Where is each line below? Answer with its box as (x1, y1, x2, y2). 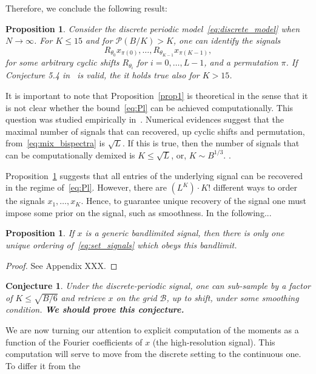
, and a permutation (204, 56, 278, 69)
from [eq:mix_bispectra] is (5, 137, 105, 149)
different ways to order (213, 181, 298, 194)
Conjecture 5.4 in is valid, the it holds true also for (5, 69, 200, 81)
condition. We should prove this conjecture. (5, 303, 184, 316)
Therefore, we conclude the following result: (5, 2, 167, 14)
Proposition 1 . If (5, 226, 75, 239)
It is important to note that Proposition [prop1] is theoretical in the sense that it (5, 89, 308, 101)
